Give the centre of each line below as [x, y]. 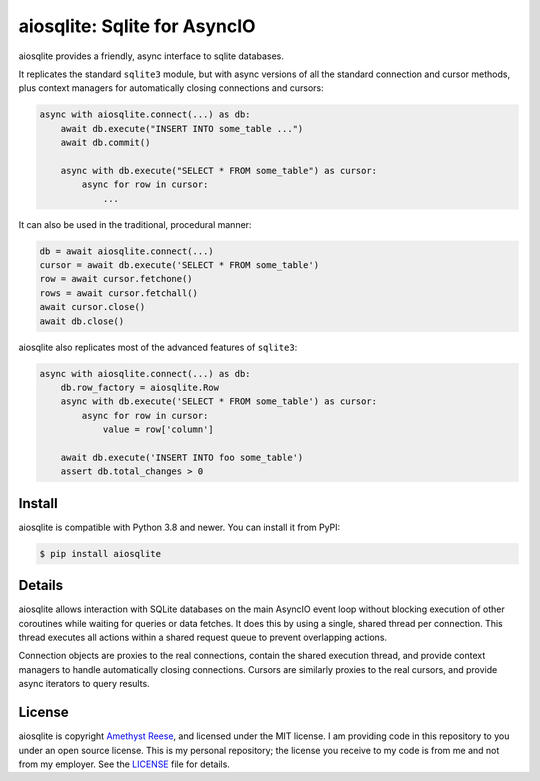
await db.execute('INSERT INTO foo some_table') [182, 457]
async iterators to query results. [84, 684]
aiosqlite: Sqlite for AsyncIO [137, 26]
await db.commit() [105, 143]
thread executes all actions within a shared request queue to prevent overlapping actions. [203, 637]
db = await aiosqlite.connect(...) [126, 251]
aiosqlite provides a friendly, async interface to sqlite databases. [151, 56]
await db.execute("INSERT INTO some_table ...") [182, 128]
